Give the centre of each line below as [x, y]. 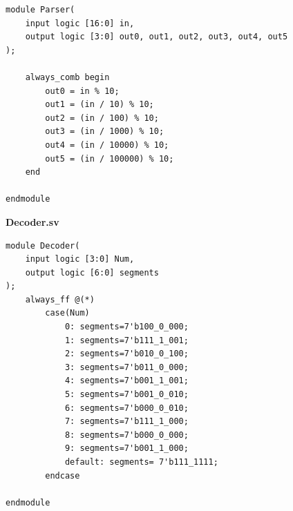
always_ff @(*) [60, 299]
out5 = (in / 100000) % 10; [110, 158]
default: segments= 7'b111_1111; [141, 462]
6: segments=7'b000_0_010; [126, 408]
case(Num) [67, 313]
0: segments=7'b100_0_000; [126, 327]
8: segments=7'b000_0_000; [126, 435]
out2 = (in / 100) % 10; [102, 118]
